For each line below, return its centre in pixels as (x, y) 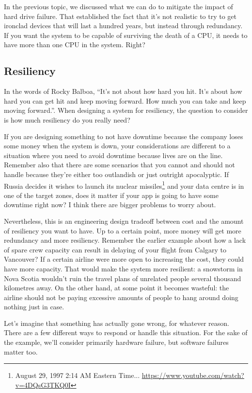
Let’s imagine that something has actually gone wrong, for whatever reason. (117, 323)
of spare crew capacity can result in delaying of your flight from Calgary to (115, 249)
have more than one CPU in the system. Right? (75, 45)
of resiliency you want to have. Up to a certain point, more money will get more (123, 230)
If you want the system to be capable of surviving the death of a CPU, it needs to (126, 35)
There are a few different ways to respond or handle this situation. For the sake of (126, 332)
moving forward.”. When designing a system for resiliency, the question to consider (126, 110)
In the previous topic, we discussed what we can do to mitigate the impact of (118, 6)
